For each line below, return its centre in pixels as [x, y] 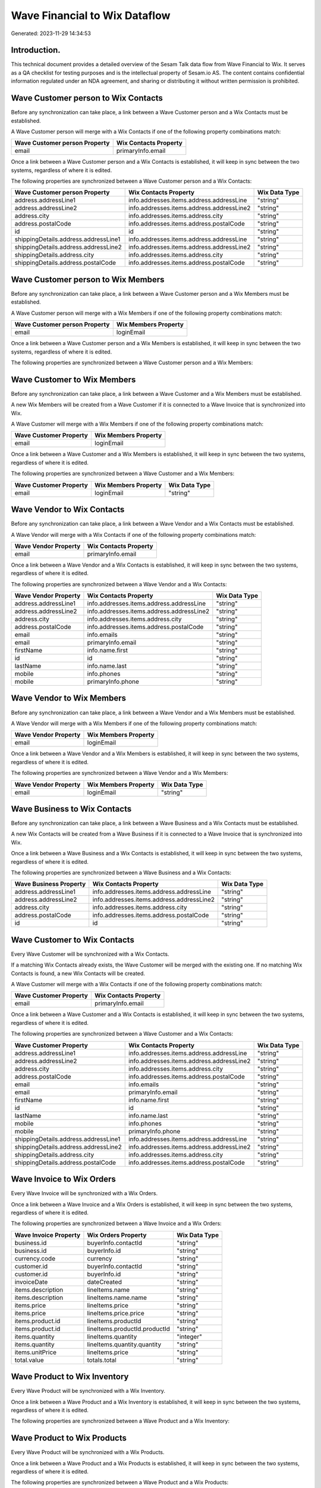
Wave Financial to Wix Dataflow [91, 15]
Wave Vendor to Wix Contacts [68, 510]
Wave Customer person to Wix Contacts [87, 98]
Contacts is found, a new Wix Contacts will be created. [78, 973]
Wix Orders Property [117, 1235]
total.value [29, 1360]
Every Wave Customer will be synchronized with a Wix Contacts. [90, 954]
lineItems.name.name [117, 1298]
